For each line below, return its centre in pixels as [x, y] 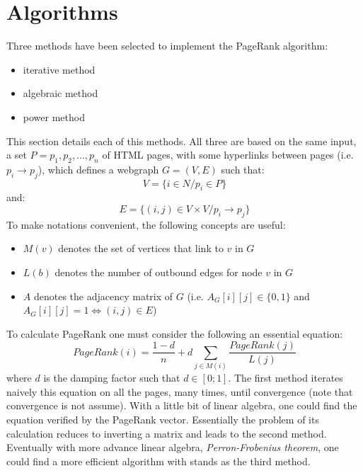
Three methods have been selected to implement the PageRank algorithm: [167, 46]
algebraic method [60, 93]
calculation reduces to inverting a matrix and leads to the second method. [167, 433]
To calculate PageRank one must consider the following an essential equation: [175, 333]
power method [54, 116]
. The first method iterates [286, 378]
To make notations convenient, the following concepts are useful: [146, 224]
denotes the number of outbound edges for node [159, 272]
